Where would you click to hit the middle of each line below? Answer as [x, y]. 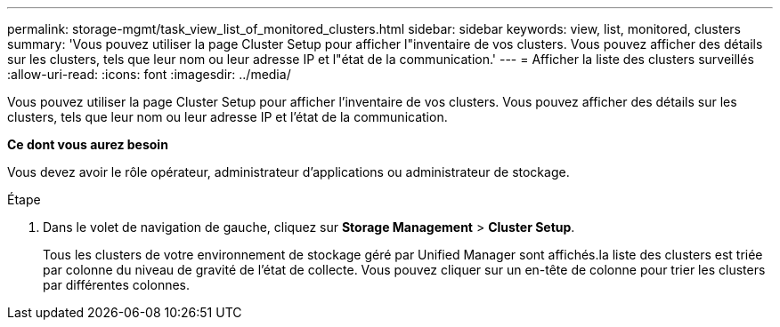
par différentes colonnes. [117, 285]
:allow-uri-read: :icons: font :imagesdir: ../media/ [149, 74]
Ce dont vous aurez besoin [88, 144]
